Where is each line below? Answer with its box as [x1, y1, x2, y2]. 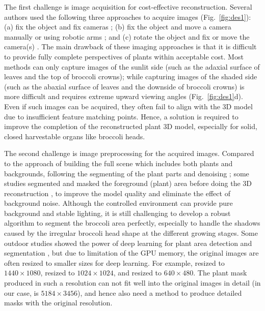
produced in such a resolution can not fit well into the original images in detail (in [4, 277, 261, 288]
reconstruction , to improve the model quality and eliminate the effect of [4, 188, 230, 198]
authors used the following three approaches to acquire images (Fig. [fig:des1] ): [4, 11, 251, 22]
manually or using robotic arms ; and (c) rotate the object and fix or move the [4, 31, 250, 42]
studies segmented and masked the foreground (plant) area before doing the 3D [4, 178, 252, 189]
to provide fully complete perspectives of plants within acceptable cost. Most [4, 51, 244, 61]
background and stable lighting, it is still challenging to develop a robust [4, 207, 231, 218]
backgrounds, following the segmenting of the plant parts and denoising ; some [4, 168, 249, 178]
